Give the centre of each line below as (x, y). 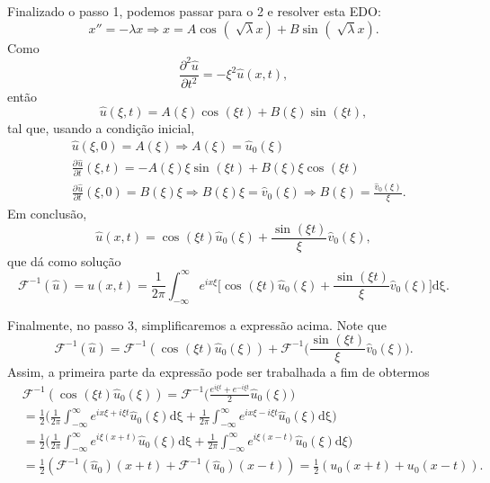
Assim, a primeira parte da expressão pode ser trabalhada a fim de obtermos (218, 372)
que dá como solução (64, 260)
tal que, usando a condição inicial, (101, 127)
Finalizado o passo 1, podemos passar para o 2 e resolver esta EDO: (194, 11)
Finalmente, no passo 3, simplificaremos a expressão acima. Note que (197, 324)
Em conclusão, (47, 213)
